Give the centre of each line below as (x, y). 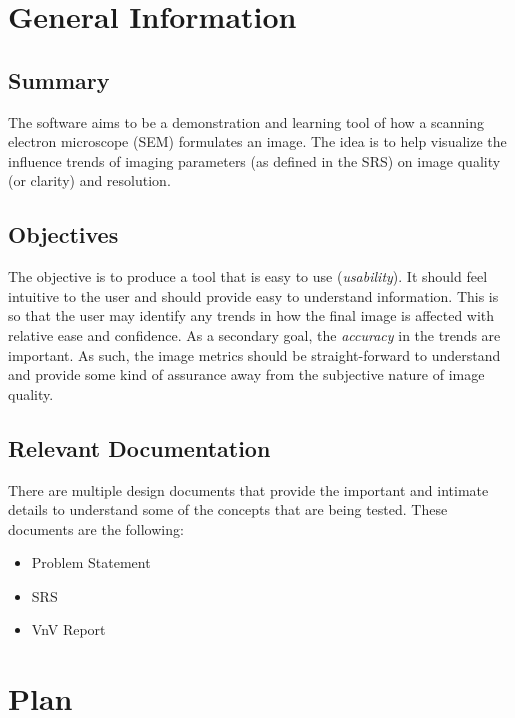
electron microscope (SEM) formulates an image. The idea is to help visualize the (257, 141)
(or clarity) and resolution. (89, 180)
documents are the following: (96, 528)
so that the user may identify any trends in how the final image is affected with (251, 315)
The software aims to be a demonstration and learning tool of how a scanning (246, 121)
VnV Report (68, 629)
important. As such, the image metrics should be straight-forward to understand (254, 354)
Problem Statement (91, 562)
